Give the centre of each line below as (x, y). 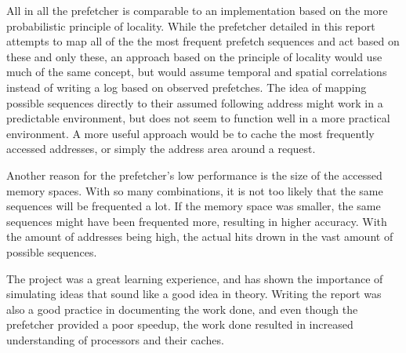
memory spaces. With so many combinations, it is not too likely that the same (195, 190)
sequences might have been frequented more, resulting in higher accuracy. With (197, 221)
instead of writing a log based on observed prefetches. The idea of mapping (187, 87)
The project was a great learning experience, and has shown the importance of (195, 278)
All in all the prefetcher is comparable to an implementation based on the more (197, 10)
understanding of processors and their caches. (115, 339)
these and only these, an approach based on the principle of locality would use (194, 56)
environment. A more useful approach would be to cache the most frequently (190, 133)
